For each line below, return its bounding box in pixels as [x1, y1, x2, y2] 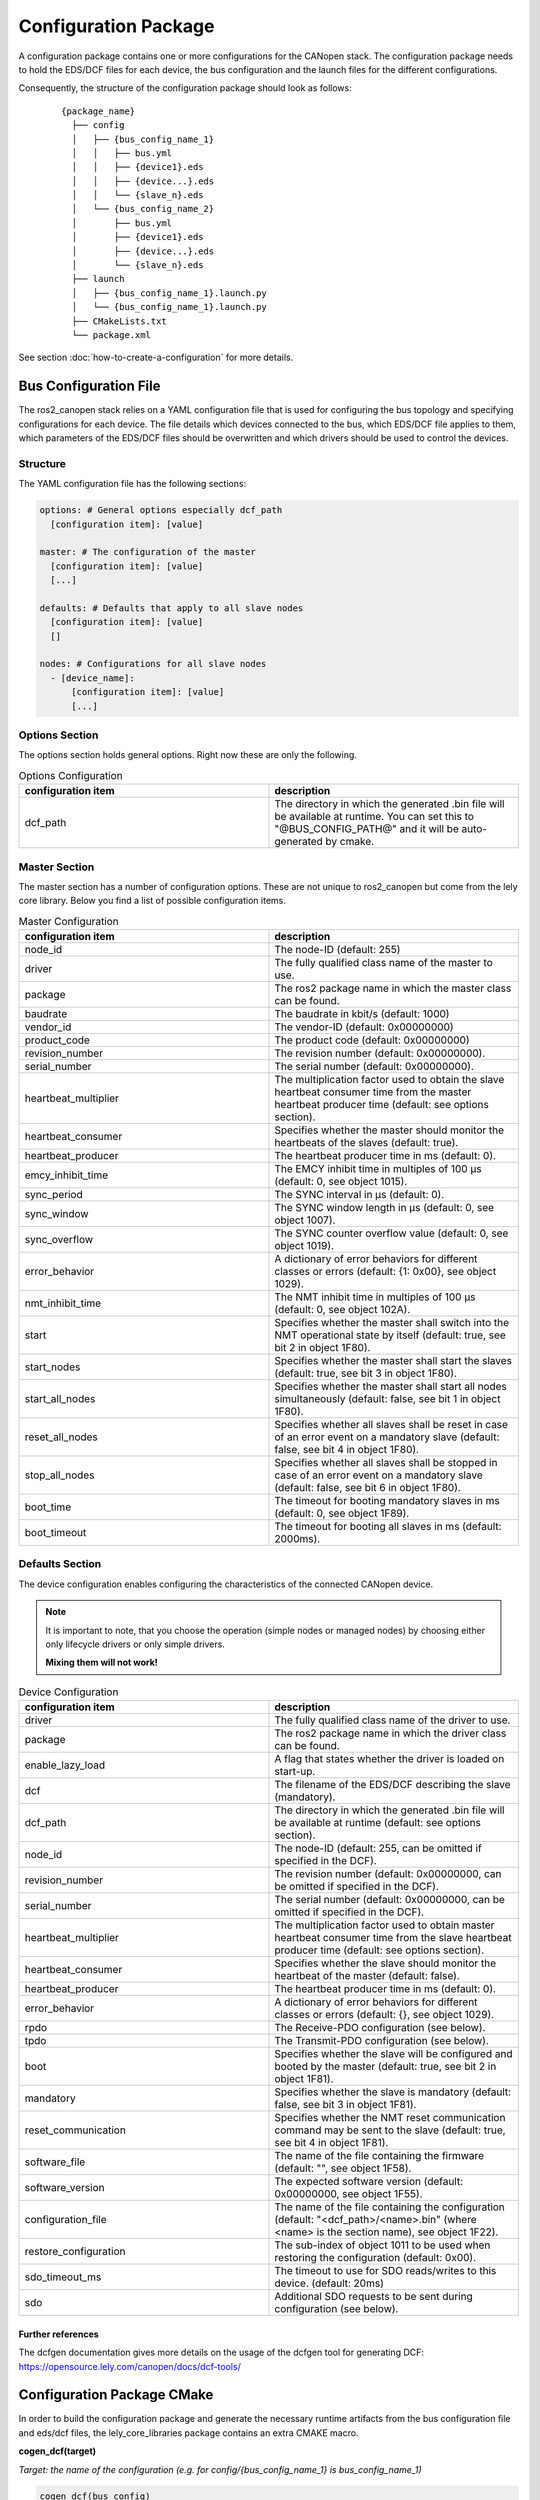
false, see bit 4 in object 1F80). [274, 1443, 420, 1457]
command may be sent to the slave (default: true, [274, 2123, 506, 2137]
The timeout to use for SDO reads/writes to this [274, 2264, 497, 2278]
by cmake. [325, 835, 375, 849]
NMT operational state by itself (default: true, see [274, 1328, 507, 1342]
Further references [18, 2328, 99, 2340]
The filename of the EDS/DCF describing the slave [274, 1778, 511, 1792]
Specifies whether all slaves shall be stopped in [274, 1456, 498, 1470]
